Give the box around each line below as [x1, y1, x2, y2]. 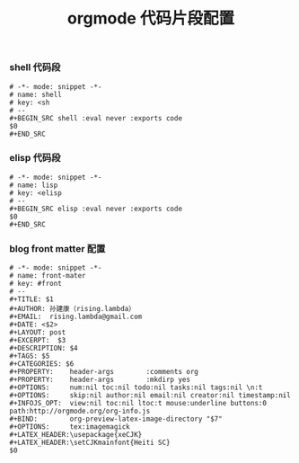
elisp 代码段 [9, 152, 61, 165]
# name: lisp [9, 181, 58, 190]
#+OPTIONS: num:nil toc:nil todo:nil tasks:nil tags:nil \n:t [9, 383, 263, 392]
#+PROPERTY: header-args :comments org [9, 368, 199, 377]
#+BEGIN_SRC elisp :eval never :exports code [9, 204, 182, 213]
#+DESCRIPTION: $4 [9, 343, 78, 353]
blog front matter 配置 [9, 242, 106, 254]
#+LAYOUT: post [9, 328, 66, 337]
